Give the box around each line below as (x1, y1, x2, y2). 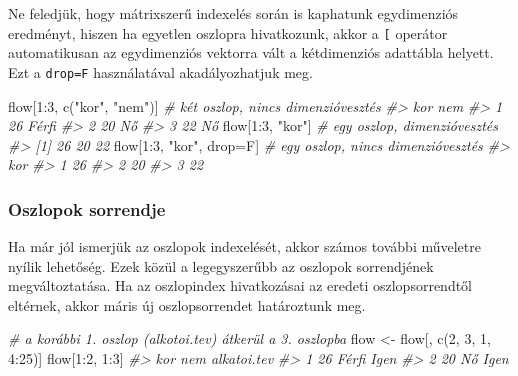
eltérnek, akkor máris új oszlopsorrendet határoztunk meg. (8, 294, 366, 315)
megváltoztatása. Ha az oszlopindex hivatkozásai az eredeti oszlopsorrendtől (8, 275, 473, 296)
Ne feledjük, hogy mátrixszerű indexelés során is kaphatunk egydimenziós (8, 3, 459, 23)
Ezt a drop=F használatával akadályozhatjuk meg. (8, 61, 313, 82)
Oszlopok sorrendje (8, 196, 166, 221)
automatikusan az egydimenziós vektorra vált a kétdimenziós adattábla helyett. (8, 42, 494, 63)
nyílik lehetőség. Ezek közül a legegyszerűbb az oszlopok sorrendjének (8, 255, 434, 276)
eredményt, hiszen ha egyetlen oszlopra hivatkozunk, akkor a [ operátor (8, 22, 448, 43)
